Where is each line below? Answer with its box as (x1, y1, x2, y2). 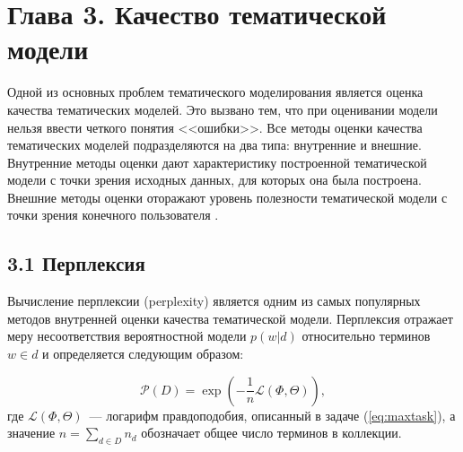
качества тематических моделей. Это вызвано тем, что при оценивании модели (7, 100, 438, 118)
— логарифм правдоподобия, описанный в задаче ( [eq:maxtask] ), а (89, 405, 456, 424)
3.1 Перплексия (7, 249, 145, 277)
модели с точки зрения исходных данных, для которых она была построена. (7, 170, 422, 189)
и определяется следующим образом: (42, 344, 244, 363)
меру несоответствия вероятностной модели (7, 326, 247, 345)
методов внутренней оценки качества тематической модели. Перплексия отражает (7, 309, 453, 327)
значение (7, 423, 56, 442)
